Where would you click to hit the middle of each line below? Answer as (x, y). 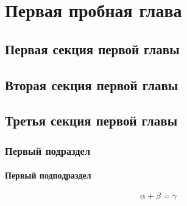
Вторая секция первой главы (92, 84)
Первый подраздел (48, 150)
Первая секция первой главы (92, 48)
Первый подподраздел (48, 175)
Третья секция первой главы (91, 120)
